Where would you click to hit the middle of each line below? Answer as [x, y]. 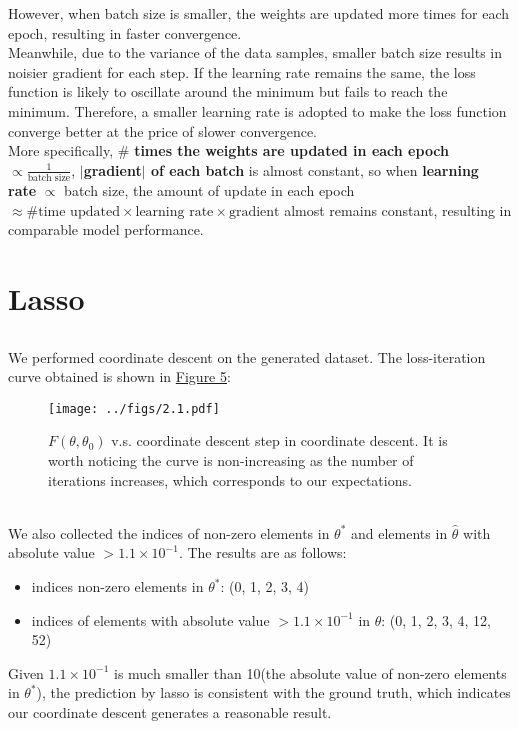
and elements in [399, 532]
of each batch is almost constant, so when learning [314, 169]
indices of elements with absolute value [150, 619]
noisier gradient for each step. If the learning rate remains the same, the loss [242, 71]
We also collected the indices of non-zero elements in [169, 532]
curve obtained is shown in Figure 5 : [119, 376]
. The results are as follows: [262, 552]
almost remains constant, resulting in [398, 209]
